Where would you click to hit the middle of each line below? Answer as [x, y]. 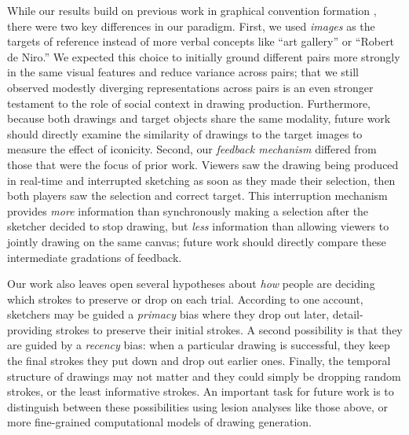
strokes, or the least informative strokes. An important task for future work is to [201, 391]
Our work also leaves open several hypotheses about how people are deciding [191, 284]
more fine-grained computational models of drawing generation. [159, 422]
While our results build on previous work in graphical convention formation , [192, 10]
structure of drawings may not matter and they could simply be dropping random [204, 376]
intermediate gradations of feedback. [95, 257]
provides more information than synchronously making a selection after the [188, 210]
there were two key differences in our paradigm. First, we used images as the [191, 26]
